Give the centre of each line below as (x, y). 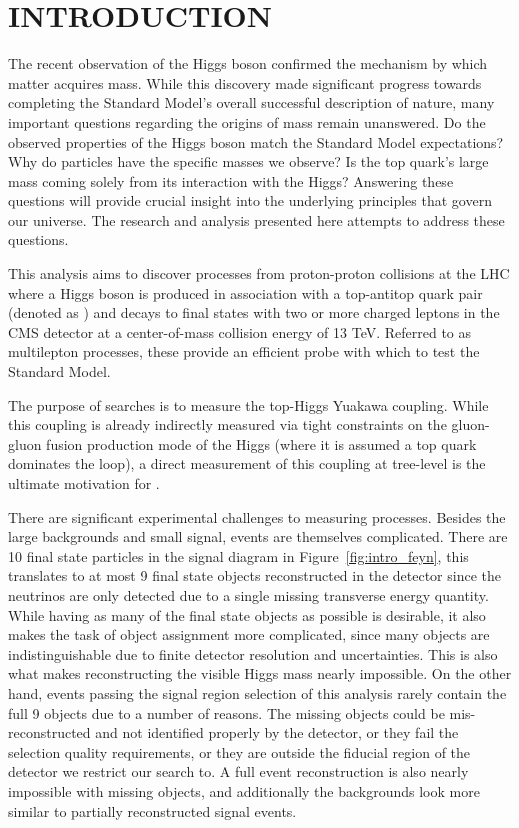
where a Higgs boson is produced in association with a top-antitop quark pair (245, 292)
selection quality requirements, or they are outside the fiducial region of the (239, 751)
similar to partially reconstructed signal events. (152, 810)
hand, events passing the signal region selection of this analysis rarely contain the (257, 692)
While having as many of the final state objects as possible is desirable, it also (247, 614)
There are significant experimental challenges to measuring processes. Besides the (257, 516)
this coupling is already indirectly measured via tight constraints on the (227, 424)
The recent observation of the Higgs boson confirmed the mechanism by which (248, 63)
